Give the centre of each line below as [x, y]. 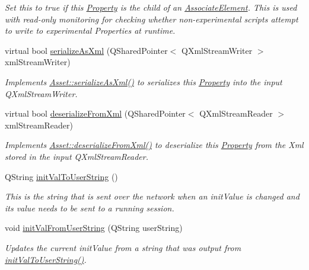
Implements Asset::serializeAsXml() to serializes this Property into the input [144, 81]
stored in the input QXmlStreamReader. [77, 156]
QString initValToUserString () [61, 176]
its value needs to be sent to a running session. [90, 208]
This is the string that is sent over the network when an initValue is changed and [152, 196]
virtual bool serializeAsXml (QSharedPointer [86, 50]
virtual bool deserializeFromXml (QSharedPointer [95, 113]
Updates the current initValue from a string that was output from [123, 247]
